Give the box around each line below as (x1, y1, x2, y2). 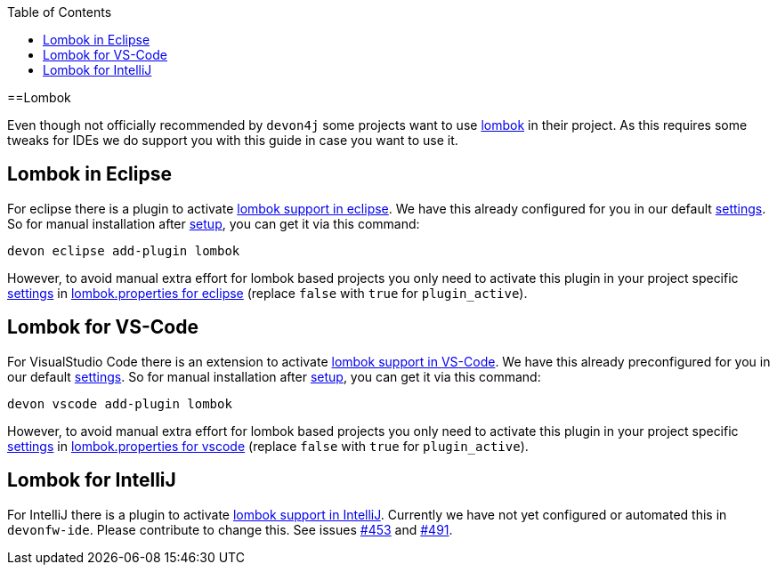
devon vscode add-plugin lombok (7, 396, 232, 411)
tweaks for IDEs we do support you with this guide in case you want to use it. (7, 133, 458, 148)
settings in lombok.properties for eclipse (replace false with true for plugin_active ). (7, 285, 528, 301)
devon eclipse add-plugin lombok (7, 243, 240, 258)
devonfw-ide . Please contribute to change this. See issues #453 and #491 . (7, 521, 453, 537)
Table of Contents (7, 4, 112, 20)
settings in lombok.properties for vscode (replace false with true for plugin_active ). (7, 438, 529, 454)
